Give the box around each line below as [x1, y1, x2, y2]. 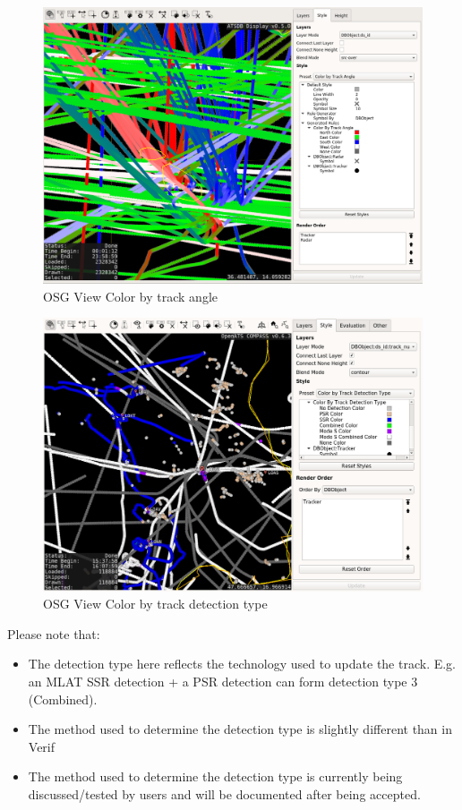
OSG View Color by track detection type [43, 594, 268, 613]
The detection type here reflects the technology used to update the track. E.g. [28, 654, 457, 673]
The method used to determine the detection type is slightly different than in [28, 720, 452, 738]
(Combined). [28, 689, 98, 708]
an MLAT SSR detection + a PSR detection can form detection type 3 [28, 672, 418, 691]
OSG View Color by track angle [43, 286, 218, 305]
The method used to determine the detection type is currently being [28, 767, 403, 786]
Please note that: [7, 624, 100, 643]
